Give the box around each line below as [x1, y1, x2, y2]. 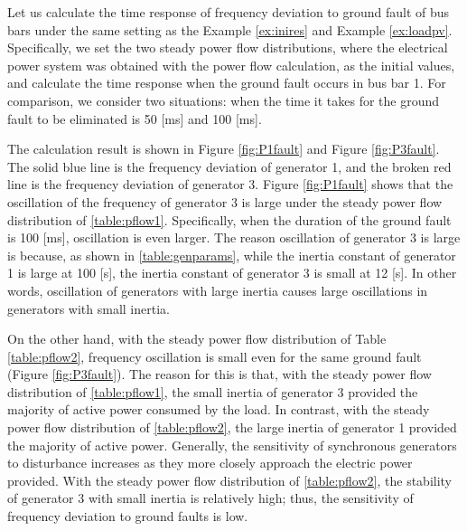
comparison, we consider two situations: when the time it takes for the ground [7, 90, 440, 109]
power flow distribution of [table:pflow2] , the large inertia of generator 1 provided [7, 418, 457, 437]
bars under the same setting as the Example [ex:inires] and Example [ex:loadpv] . [7, 20, 453, 39]
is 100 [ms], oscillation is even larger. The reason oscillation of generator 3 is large [7, 228, 461, 247]
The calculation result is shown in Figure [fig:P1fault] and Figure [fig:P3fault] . [7, 139, 440, 158]
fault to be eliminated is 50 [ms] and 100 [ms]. [7, 109, 262, 128]
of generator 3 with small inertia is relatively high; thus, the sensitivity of [7, 488, 414, 507]
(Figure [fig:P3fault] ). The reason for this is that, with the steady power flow [7, 365, 432, 384]
